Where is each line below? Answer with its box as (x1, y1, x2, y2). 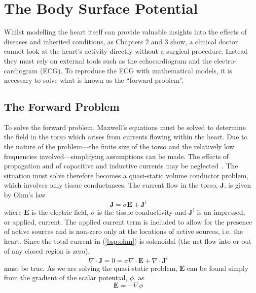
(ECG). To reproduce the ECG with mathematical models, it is (40, 65, 232, 75)
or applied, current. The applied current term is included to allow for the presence (4, 216, 252, 227)
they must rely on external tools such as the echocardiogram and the (4, 55, 212, 65)
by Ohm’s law (4, 190, 46, 200)
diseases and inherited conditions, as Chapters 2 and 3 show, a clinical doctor (4, 36, 238, 46)
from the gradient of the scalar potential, (4, 272, 128, 283)
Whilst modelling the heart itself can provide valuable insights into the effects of (4, 27, 247, 37)
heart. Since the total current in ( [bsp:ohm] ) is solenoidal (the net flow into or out (4, 235, 252, 246)
